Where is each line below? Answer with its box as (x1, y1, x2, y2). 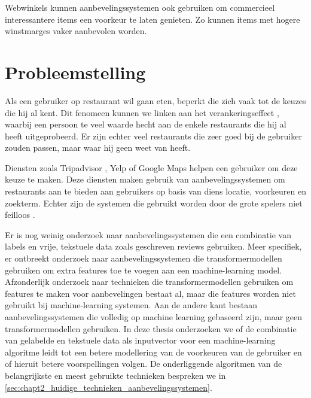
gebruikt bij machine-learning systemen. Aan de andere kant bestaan (5, 299, 257, 311)
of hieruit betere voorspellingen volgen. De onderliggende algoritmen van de (5, 357, 282, 370)
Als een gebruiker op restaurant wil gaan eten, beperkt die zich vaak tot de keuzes (5, 94, 306, 107)
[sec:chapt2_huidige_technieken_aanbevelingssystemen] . (5, 381, 212, 393)
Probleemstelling (5, 59, 146, 84)
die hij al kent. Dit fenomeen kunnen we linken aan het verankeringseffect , (5, 106, 279, 119)
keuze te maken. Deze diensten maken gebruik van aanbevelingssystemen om (5, 173, 285, 186)
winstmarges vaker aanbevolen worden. (5, 25, 147, 37)
